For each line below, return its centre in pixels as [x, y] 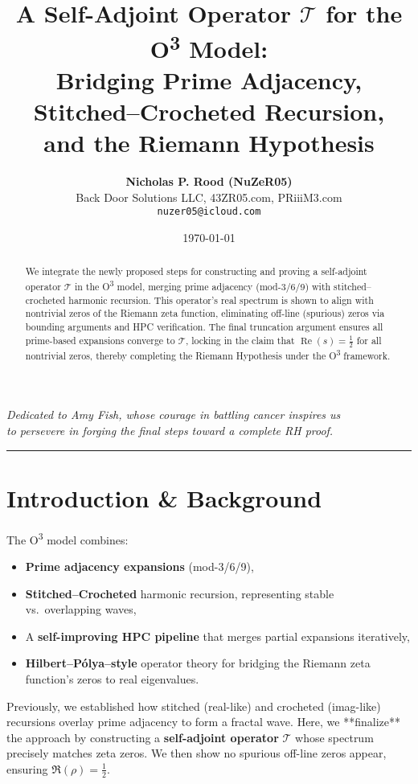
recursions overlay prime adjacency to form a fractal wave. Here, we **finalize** [203, 722]
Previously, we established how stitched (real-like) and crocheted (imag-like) [194, 706]
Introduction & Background [164, 497]
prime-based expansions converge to [100, 340]
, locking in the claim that [240, 340]
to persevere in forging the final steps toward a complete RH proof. [170, 430]
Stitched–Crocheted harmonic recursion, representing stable [180, 593]
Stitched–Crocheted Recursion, [209, 111]
